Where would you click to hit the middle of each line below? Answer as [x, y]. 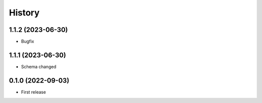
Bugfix [28, 42]
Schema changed [39, 66]
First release [33, 92]
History [24, 13]
